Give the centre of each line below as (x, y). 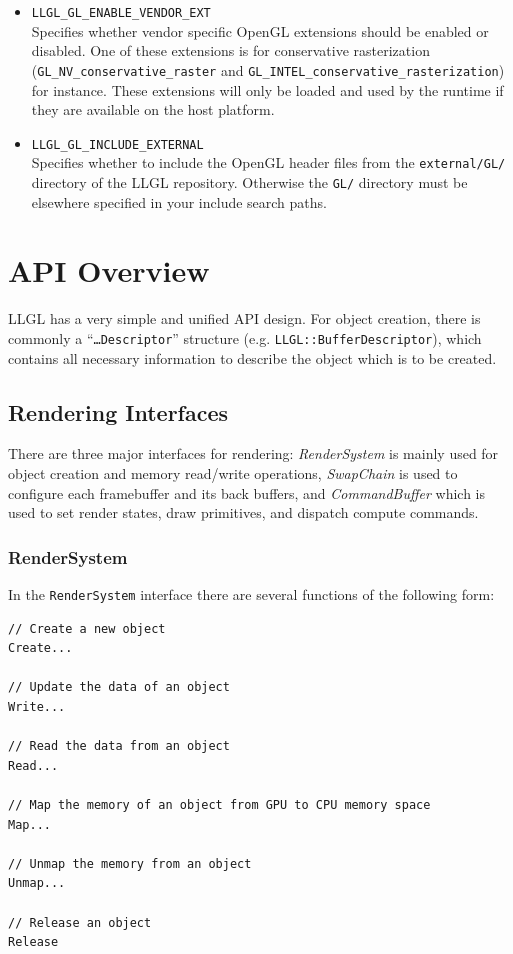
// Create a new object (87, 628)
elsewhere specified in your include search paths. (179, 201)
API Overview (109, 270)
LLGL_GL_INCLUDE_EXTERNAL (117, 144)
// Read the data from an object (119, 746)
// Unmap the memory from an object (130, 863)
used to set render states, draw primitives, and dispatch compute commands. (243, 512)
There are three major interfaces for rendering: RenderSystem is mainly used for (253, 453)
